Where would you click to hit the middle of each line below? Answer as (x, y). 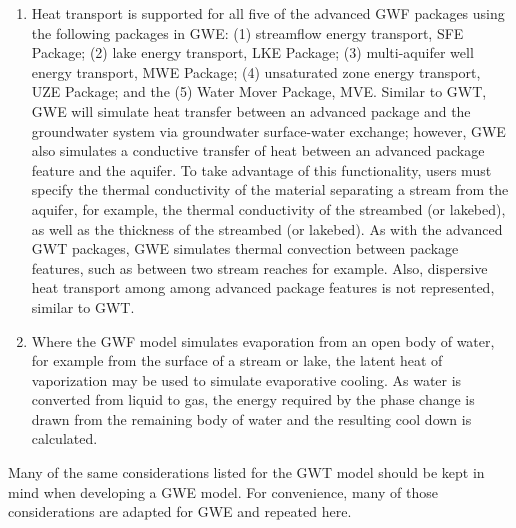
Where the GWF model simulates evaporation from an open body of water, (263, 340)
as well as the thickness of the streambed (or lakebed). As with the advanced (267, 228)
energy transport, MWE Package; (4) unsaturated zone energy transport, (256, 71)
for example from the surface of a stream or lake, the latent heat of (237, 360)
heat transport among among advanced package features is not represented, (263, 287)
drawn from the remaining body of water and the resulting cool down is (251, 418)
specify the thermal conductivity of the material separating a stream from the (270, 189)
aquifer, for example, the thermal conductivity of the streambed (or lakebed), (268, 208)
